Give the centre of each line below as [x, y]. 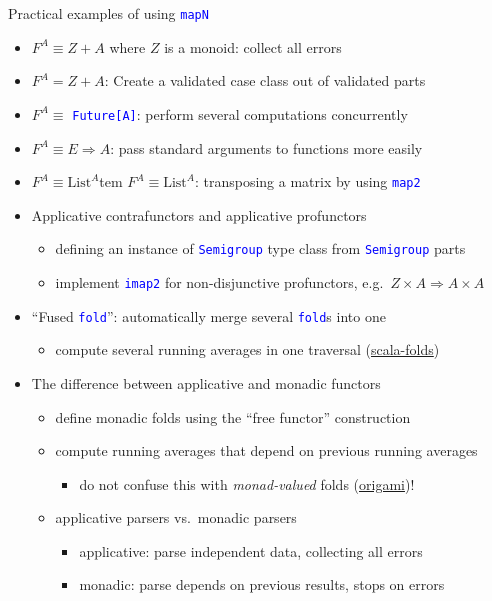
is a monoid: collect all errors [253, 46]
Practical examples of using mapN [108, 13]
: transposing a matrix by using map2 [307, 181]
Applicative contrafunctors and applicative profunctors [199, 214]
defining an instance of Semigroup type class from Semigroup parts [260, 248]
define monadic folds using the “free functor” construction [233, 416]
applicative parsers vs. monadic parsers [176, 517]
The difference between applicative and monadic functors [206, 382]
